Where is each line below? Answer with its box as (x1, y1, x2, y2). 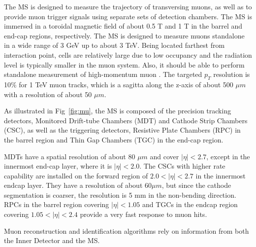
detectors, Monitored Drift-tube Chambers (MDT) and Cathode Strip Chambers (4, 115, 248, 125)
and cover (150, 151, 179, 161)
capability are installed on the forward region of (4, 170, 148, 180)
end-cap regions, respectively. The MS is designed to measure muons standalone (4, 30, 245, 40)
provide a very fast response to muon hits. (80, 209, 207, 219)
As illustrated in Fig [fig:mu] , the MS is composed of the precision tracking (4, 106, 231, 116)
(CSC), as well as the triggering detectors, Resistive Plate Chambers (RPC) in (4, 125, 241, 135)
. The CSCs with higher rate (139, 161, 225, 171)
